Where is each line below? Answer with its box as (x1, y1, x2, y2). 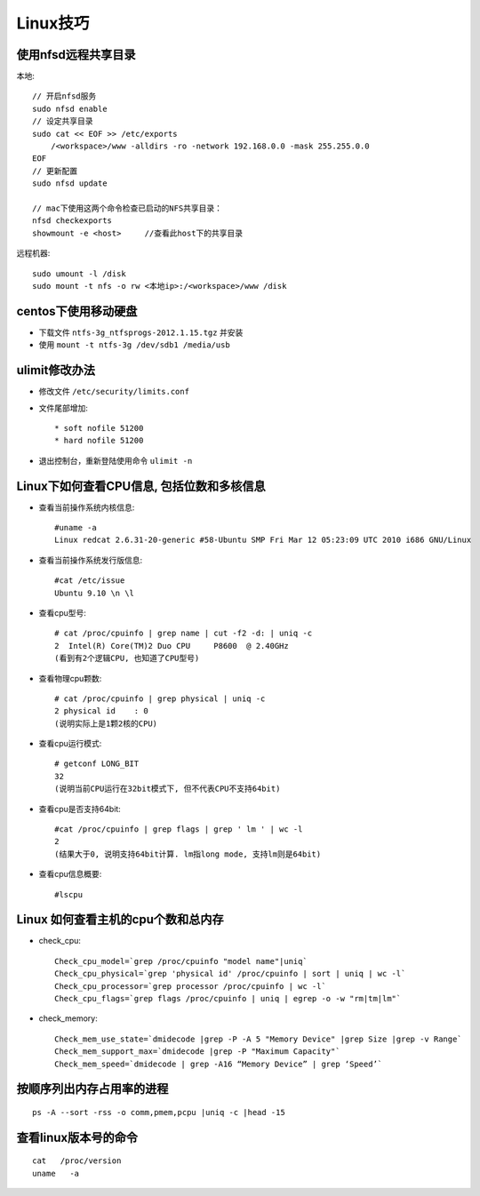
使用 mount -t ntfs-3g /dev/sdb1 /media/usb (38, 339, 230, 350)
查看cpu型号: (38, 607, 86, 618)
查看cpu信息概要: (38, 869, 102, 880)
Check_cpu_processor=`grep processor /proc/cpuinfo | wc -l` (54, 981, 326, 991)
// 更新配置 (32, 165, 78, 176)
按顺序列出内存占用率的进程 (16, 1081, 169, 1096)
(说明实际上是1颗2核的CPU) (54, 718, 158, 729)
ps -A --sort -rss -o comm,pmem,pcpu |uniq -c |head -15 (32, 1107, 286, 1118)
